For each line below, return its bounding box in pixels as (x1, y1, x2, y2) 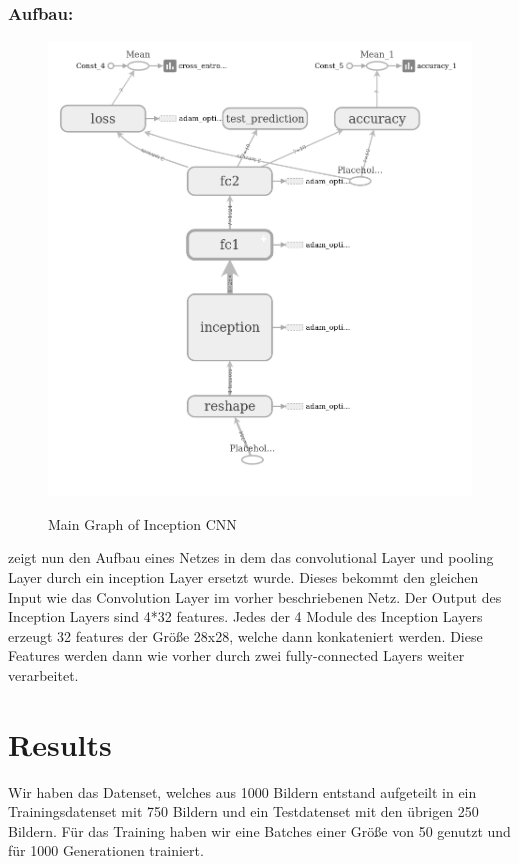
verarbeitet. (8, 664, 79, 685)
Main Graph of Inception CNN (48, 513, 237, 534)
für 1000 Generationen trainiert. (8, 840, 204, 861)
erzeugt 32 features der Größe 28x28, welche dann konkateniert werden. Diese (8, 625, 483, 646)
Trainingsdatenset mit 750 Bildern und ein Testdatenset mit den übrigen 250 (8, 801, 479, 822)
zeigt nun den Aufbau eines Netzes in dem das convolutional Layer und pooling (8, 547, 494, 568)
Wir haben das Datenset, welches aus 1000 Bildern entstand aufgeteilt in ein (8, 781, 477, 802)
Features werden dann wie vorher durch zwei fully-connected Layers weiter (8, 645, 465, 666)
